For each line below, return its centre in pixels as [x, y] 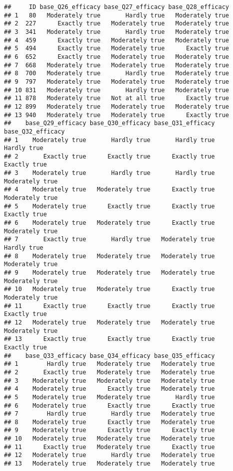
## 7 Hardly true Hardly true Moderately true [110, 414]
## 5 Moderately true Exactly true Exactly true [110, 206]
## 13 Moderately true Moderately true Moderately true [110, 464]
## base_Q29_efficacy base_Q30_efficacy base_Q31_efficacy [110, 123]
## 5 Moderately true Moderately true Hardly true [110, 397]
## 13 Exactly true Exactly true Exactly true [110, 339]
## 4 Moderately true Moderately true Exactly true [110, 190]
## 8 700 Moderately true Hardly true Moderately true [117, 74]
